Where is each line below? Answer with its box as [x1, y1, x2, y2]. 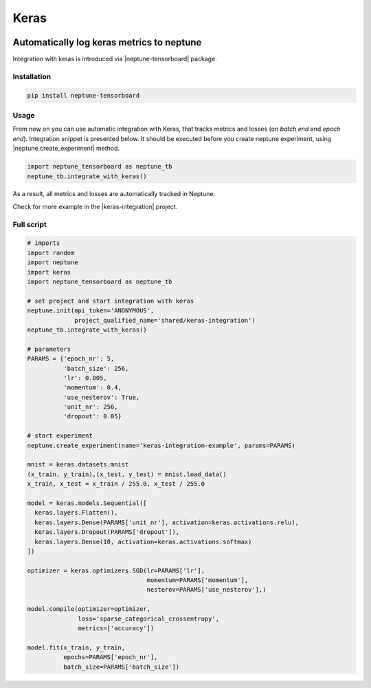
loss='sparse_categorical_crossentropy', [78, 614, 220, 623]
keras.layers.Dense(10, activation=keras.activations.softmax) [34, 537, 252, 546]
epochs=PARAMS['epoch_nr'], [63, 654, 158, 661]
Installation [12, 72, 52, 81]
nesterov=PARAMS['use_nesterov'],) [146, 585, 267, 594]
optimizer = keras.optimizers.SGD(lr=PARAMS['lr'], [27, 566, 205, 574]
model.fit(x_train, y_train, [27, 643, 126, 652]
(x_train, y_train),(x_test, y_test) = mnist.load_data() [27, 470, 227, 478]
